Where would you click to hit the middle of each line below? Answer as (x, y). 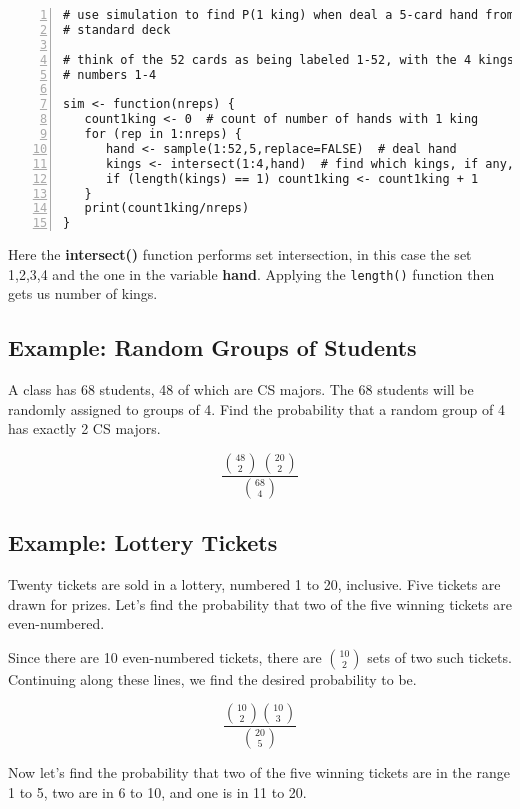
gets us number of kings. (83, 293)
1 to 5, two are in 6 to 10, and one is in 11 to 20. (157, 791)
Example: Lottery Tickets (143, 542)
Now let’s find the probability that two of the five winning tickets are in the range (259, 772)
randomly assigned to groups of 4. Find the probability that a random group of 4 (256, 408)
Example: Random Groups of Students (212, 347)
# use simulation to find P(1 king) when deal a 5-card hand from (289, 15)
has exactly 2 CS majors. (84, 428)
